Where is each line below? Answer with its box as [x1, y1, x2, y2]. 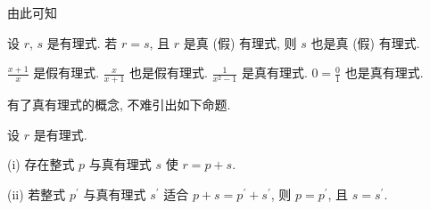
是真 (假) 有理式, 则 [183, 33, 297, 52]
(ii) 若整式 [7, 184, 66, 203]
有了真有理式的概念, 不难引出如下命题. [7, 95, 231, 114]
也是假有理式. [129, 63, 208, 82]
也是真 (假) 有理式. [310, 33, 420, 52]
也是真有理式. [344, 63, 424, 82]
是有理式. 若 [46, 33, 118, 52]
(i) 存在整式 [7, 155, 75, 174]
